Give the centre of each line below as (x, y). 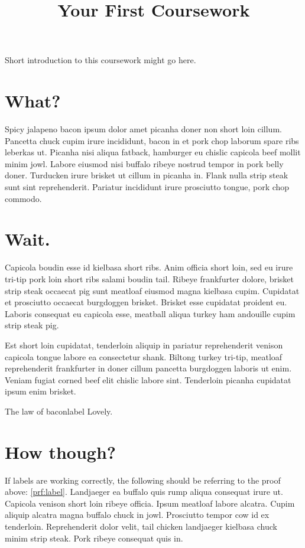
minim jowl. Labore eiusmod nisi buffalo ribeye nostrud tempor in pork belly (144, 163)
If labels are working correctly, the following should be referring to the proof (143, 480)
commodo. (23, 198)
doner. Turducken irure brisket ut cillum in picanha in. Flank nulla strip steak (147, 175)
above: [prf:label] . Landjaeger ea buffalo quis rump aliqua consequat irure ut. (144, 492)
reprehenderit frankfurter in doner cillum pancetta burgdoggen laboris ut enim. (148, 368)
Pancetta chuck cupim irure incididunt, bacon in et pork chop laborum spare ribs (152, 140)
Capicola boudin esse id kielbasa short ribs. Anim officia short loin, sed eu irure (149, 267)
